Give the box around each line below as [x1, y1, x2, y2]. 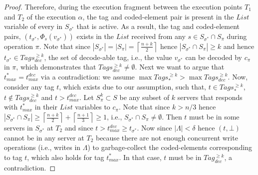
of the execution [26, 11, 76, 21]
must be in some [189, 111, 240, 121]
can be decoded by [185, 51, 242, 62]
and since [64, 122, 93, 132]
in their [34, 101, 57, 112]
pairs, [4, 30, 21, 41]
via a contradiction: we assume [40, 71, 135, 81]
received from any [131, 30, 186, 41]
